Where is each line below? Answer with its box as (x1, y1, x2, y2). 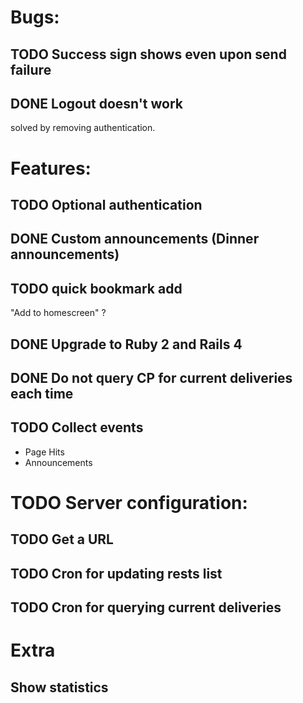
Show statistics (10, 679, 109, 696)
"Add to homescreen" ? (10, 307, 107, 319)
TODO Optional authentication (10, 196, 203, 213)
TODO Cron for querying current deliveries (10, 599, 282, 616)
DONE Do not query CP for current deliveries (10, 369, 293, 386)
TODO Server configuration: (10, 491, 248, 514)
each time (10, 385, 74, 402)
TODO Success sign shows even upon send (10, 46, 287, 63)
